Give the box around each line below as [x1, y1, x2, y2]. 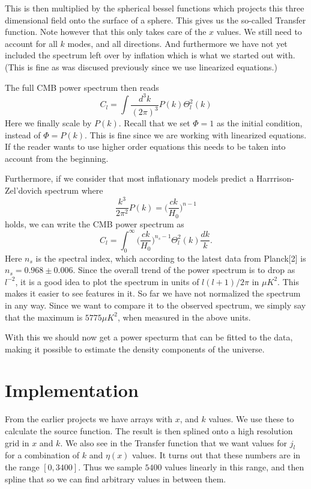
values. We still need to [216, 25, 302, 38]
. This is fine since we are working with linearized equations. [85, 128, 307, 141]
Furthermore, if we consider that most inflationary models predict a [5, 172, 254, 185]
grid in [5, 436, 29, 449]
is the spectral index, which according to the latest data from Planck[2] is [35, 251, 306, 264]
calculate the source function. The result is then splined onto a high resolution [5, 425, 293, 437]
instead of [5, 128, 41, 141]
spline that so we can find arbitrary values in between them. [5, 472, 226, 485]
